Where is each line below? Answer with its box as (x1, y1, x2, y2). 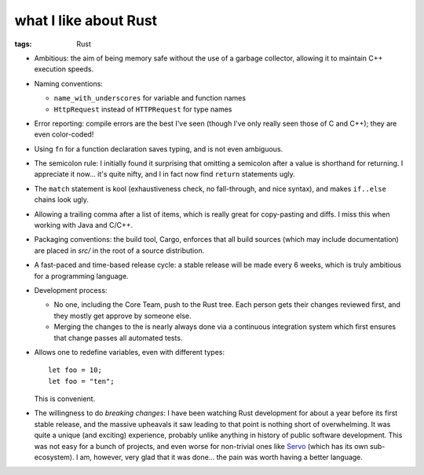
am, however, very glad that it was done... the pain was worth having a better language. (79, 452, 363, 462)
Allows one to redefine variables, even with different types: (34, 347, 225, 356)
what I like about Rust (14, 12, 158, 29)
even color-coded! (34, 130, 94, 139)
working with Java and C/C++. (34, 221, 133, 230)
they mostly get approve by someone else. (53, 311, 192, 320)
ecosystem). (34, 452, 75, 462)
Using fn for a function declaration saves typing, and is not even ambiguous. (34, 144, 283, 153)
